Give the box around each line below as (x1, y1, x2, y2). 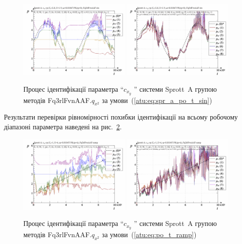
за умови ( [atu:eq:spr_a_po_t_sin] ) (102, 95, 212, 105)
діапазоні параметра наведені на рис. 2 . (4, 121, 122, 131)
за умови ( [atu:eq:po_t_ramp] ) (102, 229, 197, 240)
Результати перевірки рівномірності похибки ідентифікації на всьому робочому (4, 112, 238, 122)
